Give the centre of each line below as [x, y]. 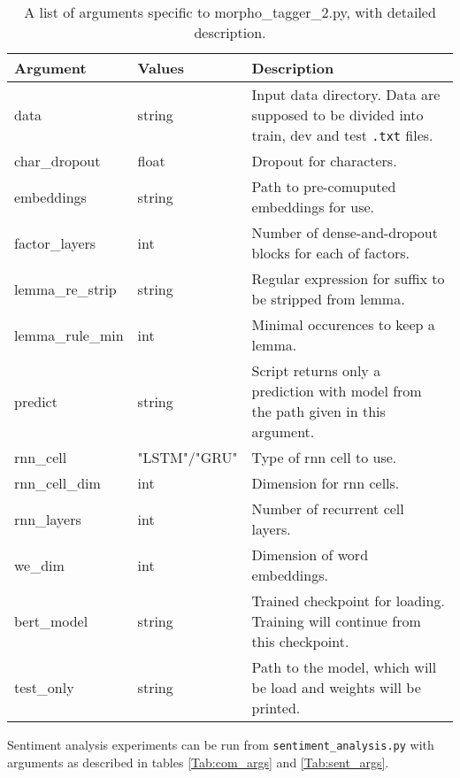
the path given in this [318, 411]
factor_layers [55, 243]
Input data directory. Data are [346, 94]
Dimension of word [310, 555]
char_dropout [57, 161]
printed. [276, 708]
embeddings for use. [313, 207]
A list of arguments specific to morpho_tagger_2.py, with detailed [230, 12]
